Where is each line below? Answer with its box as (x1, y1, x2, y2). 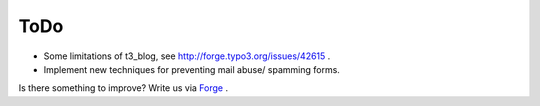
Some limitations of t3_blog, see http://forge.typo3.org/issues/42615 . (43, 50, 331, 62)
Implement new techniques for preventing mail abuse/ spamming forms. (43, 63, 340, 75)
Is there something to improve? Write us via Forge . (18, 82, 229, 94)
